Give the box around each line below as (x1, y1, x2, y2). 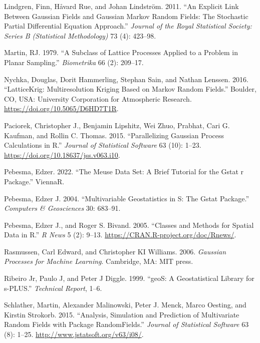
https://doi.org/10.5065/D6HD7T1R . (4, 103, 119, 114)
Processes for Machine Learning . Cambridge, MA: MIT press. (4, 256, 193, 266)
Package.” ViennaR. (4, 176, 65, 186)
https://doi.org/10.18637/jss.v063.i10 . (4, 149, 120, 160)
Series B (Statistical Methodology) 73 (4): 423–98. (4, 30, 156, 41)
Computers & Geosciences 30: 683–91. (4, 203, 121, 213)
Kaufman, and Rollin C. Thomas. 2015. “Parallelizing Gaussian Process (4, 130, 224, 140)
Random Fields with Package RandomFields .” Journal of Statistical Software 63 (4, 319, 249, 329)
